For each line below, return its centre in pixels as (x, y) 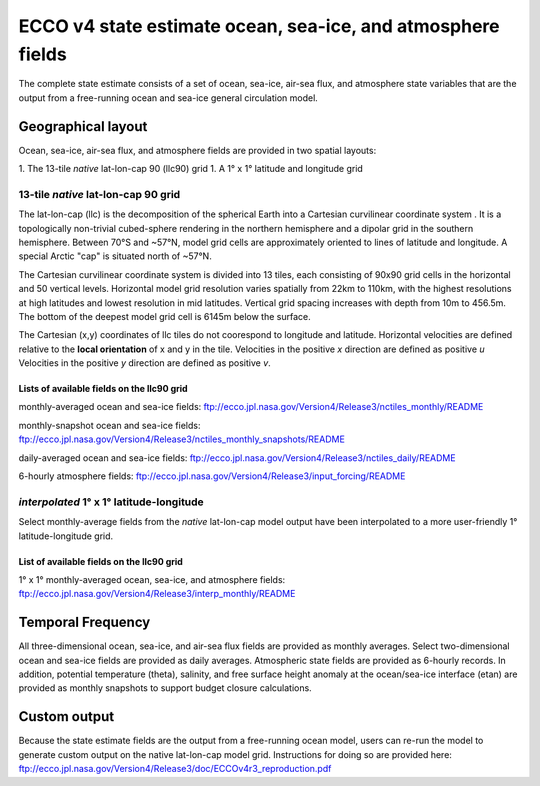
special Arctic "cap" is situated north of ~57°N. (115, 256)
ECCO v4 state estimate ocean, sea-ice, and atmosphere (259, 26)
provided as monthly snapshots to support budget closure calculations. (165, 688)
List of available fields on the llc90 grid (101, 561)
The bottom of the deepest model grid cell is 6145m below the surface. (164, 316)
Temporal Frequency (84, 622)
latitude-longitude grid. (66, 536)
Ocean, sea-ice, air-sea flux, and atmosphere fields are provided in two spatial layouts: (197, 150)
